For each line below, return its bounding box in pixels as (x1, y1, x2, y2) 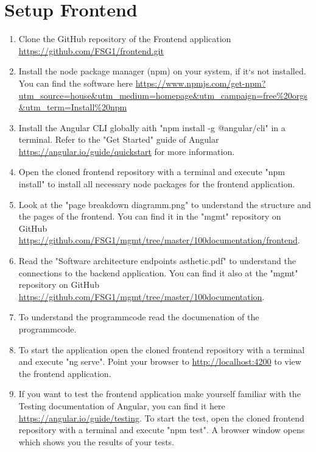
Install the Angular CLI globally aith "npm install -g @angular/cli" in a (18, 121, 286, 134)
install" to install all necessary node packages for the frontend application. (18, 178, 295, 190)
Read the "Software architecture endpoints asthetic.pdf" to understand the (18, 254, 296, 267)
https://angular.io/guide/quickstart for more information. (18, 145, 235, 157)
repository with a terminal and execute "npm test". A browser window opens (18, 423, 305, 436)
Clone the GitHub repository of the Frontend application (18, 32, 231, 45)
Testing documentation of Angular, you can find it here (18, 399, 225, 412)
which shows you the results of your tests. (18, 435, 175, 448)
